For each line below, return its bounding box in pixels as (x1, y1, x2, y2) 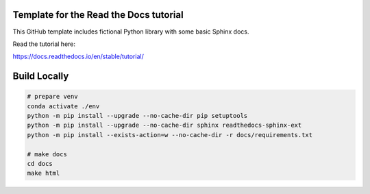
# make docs (27, 150, 68, 158)
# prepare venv (27, 93, 78, 101)
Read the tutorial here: (12, 40, 75, 48)
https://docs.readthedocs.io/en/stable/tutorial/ (12, 52, 144, 61)
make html (27, 169, 60, 178)
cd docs (27, 160, 53, 168)
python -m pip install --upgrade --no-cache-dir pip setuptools (27, 112, 248, 120)
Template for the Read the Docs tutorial (12, 9, 184, 21)
